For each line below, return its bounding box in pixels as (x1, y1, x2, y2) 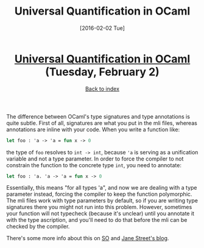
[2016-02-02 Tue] (80, 24, 125, 32)
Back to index (85, 85, 120, 92)
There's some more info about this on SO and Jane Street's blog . (6, 235, 169, 242)
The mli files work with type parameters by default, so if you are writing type (6, 197, 198, 204)
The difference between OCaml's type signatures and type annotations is (6, 112, 191, 120)
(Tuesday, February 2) (45, 65, 160, 78)
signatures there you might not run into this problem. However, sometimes (6, 204, 192, 211)
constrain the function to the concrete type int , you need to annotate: (6, 161, 181, 168)
